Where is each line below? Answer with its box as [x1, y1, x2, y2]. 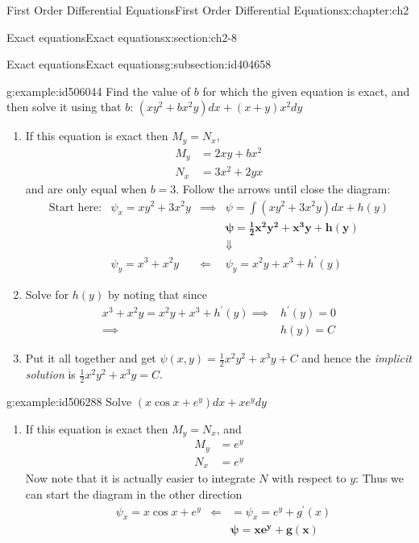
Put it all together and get [25, 350, 156, 367]
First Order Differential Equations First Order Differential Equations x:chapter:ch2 [6, 2, 409, 18]
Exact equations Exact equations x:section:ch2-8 [6, 28, 238, 45]
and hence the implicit [301, 350, 412, 367]
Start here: [48, 201, 102, 213]
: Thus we [355, 470, 404, 487]
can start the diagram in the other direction [25, 485, 243, 502]
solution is [25, 366, 76, 383]
